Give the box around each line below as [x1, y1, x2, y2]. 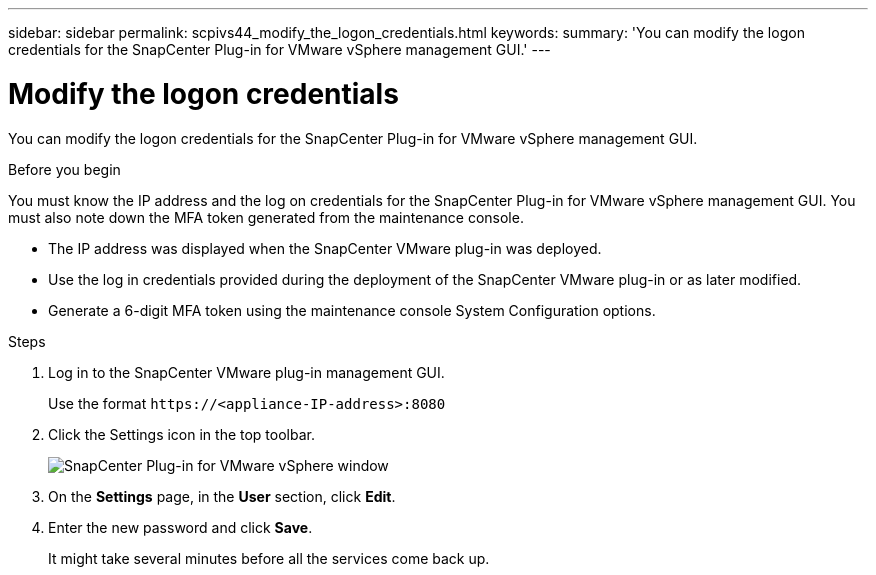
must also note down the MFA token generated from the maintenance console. [8, 208, 524, 226]
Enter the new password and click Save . [48, 518, 313, 536]
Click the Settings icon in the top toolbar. [48, 425, 315, 443]
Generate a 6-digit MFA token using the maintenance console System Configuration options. [48, 301, 656, 319]
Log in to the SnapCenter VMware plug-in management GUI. [48, 363, 445, 381]
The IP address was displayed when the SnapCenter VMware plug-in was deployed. [48, 239, 602, 257]
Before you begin [8, 160, 121, 178]
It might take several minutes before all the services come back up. [48, 549, 490, 567]
